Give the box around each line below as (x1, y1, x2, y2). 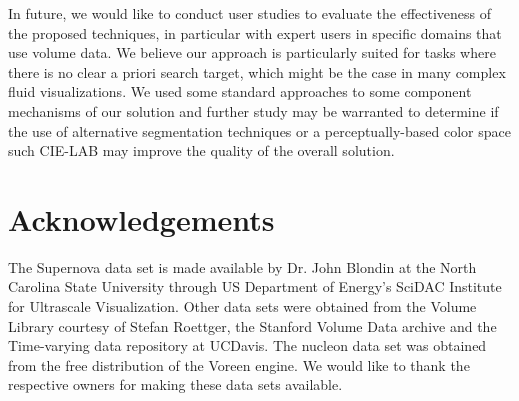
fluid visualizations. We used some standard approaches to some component (8, 81, 472, 102)
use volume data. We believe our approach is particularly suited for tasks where (8, 42, 496, 63)
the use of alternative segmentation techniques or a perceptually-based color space (8, 120, 511, 141)
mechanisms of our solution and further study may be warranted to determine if (8, 100, 499, 121)
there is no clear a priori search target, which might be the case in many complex (8, 61, 506, 82)
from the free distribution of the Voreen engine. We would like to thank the (8, 354, 470, 375)
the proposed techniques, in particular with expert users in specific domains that (8, 22, 502, 43)
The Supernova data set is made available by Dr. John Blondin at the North (8, 256, 477, 277)
